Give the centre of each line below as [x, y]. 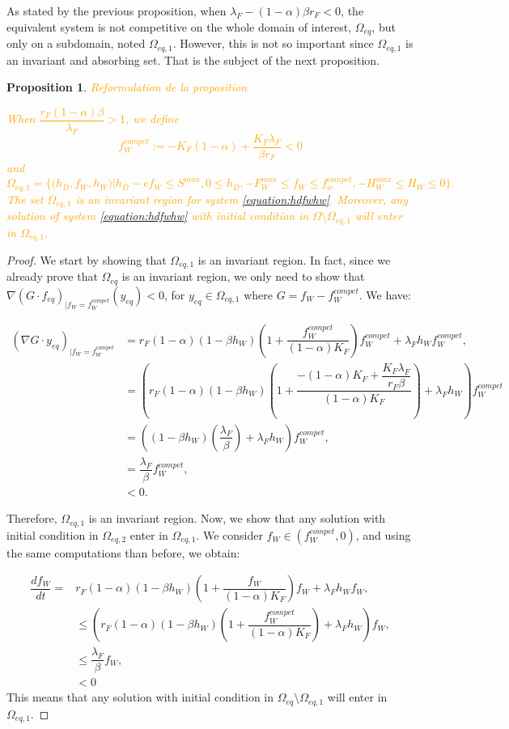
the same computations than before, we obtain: [123, 552]
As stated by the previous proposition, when [117, 11]
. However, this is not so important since [273, 43]
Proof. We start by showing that [87, 259]
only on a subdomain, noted [76, 43]
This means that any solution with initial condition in [140, 697]
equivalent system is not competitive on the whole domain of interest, [179, 26]
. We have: [385, 294]
